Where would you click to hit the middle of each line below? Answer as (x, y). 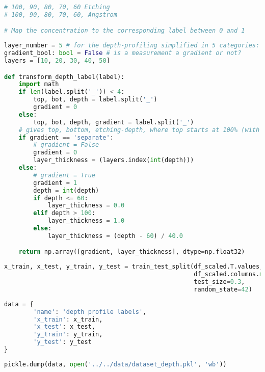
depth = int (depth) (66, 190)
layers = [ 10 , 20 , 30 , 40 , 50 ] (57, 61)
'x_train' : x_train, (68, 319)
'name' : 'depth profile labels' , (90, 312)
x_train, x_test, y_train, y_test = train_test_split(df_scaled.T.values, (134, 267)
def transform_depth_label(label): (64, 77)
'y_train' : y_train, (68, 335)
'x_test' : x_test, (64, 327)
